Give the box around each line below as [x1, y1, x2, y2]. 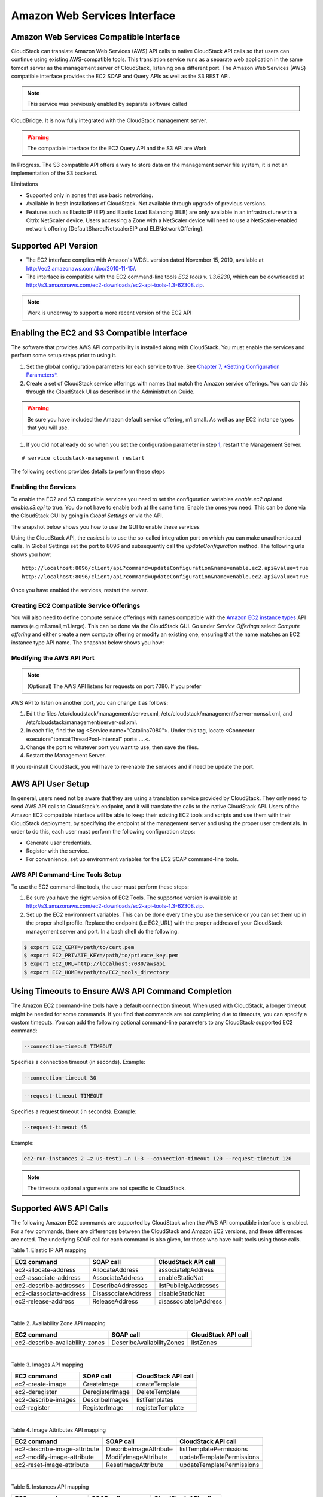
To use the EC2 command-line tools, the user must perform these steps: [11, 883, 190, 890]
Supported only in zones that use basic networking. [26, 192, 154, 199]
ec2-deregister [14, 1388, 57, 1396]
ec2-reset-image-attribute [14, 1461, 89, 1469]
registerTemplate [136, 1404, 184, 1412]
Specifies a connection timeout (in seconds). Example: [11, 1059, 146, 1066]
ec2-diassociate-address [14, 1289, 86, 1298]
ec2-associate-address [14, 1273, 81, 1281]
